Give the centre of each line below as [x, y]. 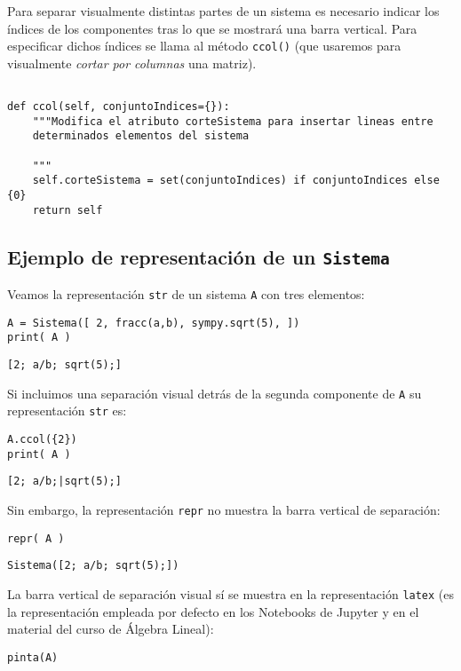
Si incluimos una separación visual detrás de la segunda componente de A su [215, 393]
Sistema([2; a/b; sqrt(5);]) [93, 566]
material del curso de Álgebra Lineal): [111, 629]
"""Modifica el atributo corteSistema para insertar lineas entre [233, 121]
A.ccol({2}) [42, 440]
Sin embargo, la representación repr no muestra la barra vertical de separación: [224, 510]
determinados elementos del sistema [141, 136]
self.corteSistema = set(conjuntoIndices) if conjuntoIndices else [236, 181]
